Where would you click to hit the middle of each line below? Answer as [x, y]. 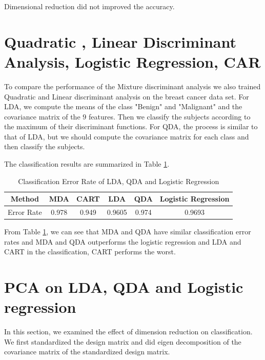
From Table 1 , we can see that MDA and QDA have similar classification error [128, 232]
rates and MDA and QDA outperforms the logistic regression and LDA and [123, 241]
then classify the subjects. [45, 146]
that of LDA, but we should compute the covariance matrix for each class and [127, 136]
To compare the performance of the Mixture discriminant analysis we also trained [132, 86]
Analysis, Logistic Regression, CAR [132, 61]
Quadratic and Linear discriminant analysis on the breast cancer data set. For [127, 96]
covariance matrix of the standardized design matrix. [87, 352]
